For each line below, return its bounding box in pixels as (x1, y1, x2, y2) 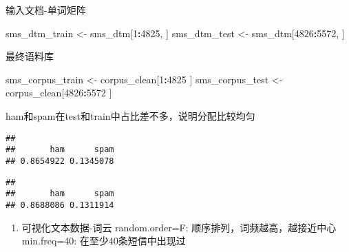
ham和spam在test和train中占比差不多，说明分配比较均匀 (6, 108, 255, 123)
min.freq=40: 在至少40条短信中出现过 (21, 233, 186, 248)
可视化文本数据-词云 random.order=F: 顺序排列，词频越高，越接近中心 (21, 220, 337, 234)
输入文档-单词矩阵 (6, 3, 86, 17)
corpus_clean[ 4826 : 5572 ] (6, 85, 112, 100)
